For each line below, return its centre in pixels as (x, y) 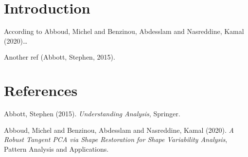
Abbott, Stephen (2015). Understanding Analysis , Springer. (92, 114)
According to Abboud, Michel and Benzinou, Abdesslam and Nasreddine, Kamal (124, 31)
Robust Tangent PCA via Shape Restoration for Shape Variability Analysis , (116, 139)
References (41, 90)
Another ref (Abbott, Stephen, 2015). (60, 57)
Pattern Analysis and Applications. (56, 149)
